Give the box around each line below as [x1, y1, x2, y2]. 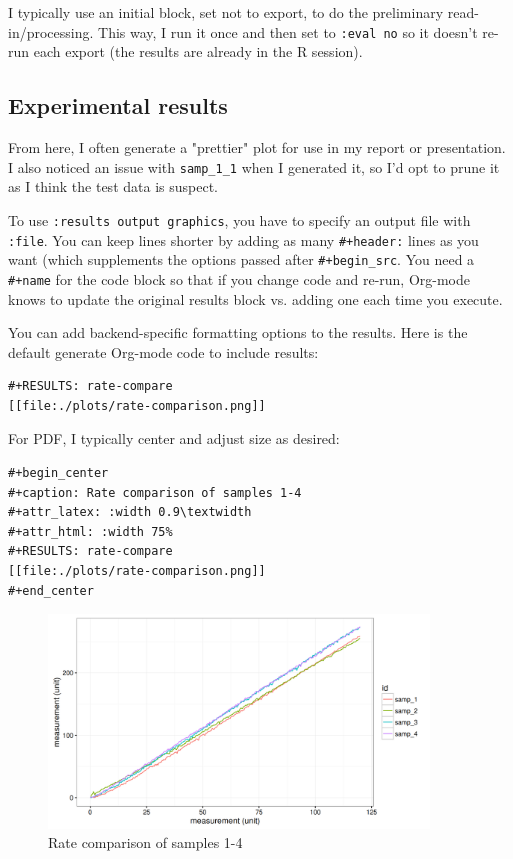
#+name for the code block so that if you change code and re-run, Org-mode [8, 268, 471, 289]
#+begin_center [8, 466, 109, 481]
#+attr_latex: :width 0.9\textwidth [8, 505, 252, 520]
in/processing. [8, 21, 94, 42]
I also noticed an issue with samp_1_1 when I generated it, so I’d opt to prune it [8, 156, 500, 177]
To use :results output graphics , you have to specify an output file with [8, 209, 471, 230]
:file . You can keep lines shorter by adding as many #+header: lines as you [8, 229, 479, 250]
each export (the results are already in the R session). [33, 41, 363, 62]
